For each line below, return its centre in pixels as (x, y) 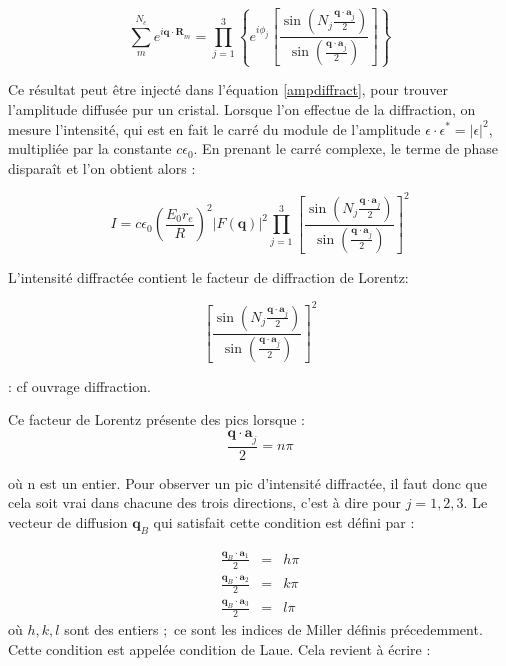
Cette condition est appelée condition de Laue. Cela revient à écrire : (219, 648)
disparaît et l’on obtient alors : (102, 167)
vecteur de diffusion (68, 521)
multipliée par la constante (90, 148)
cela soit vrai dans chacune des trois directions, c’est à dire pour (205, 502)
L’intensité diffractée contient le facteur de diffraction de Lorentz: (208, 276)
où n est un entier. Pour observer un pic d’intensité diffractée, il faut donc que (247, 482)
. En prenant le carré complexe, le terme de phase (346, 148)
